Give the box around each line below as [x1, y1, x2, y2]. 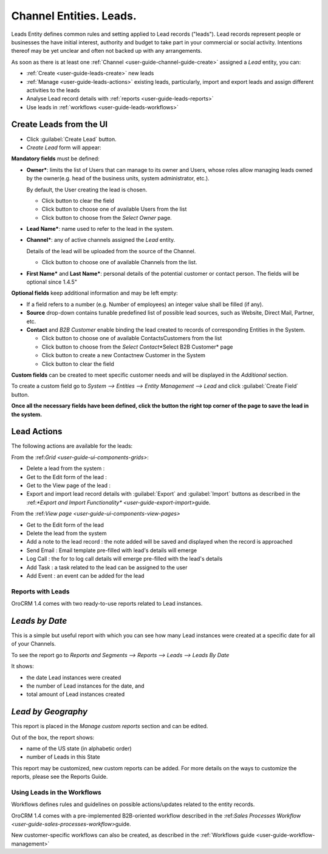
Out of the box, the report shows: [11, 734, 95, 741]
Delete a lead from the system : [26, 465, 105, 472]
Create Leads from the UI [11, 119, 108, 130]
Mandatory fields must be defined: [11, 155, 100, 162]
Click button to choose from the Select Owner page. [41, 214, 173, 221]
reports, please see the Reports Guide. [11, 773, 108, 781]
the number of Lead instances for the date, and [26, 682, 145, 689]
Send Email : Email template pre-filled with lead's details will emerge [26, 547, 197, 554]
